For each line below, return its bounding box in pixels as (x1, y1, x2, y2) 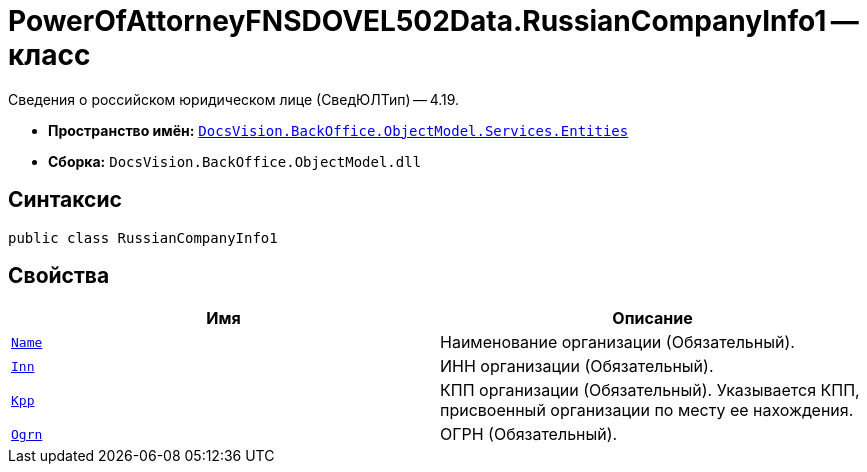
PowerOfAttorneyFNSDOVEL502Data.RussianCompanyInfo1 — (8, 4, 859, 38)
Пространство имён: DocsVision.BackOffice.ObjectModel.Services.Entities (48, 121, 629, 139)
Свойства (8, 263, 110, 289)
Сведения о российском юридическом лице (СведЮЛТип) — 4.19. (8, 90, 460, 108)
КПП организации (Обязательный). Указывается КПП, (440, 380, 860, 401)
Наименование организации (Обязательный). (440, 332, 795, 353)
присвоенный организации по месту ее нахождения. (440, 400, 854, 421)
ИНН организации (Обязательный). (440, 356, 714, 377)
